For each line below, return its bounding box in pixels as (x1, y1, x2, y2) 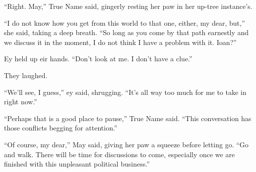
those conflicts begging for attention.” (4, 123, 118, 133)
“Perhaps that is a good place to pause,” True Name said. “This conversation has (4, 113, 252, 123)
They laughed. (4, 70, 48, 80)
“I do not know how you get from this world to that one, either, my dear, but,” (4, 17, 245, 28)
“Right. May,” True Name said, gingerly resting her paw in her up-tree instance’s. (4, 1, 253, 11)
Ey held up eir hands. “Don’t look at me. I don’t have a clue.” (4, 53, 192, 64)
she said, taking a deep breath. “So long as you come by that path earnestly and (4, 27, 249, 38)
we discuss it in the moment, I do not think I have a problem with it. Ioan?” (4, 37, 237, 47)
